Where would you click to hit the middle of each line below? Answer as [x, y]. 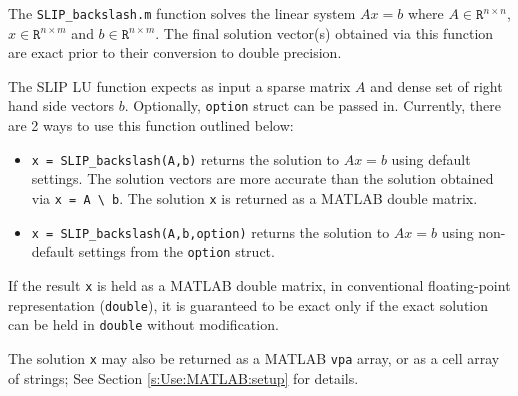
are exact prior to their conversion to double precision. [175, 52]
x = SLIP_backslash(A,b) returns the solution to [185, 158]
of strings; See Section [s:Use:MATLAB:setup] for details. [183, 377]
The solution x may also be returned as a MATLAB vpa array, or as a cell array [254, 357]
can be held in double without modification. [143, 324]
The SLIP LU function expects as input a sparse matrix [179, 85]
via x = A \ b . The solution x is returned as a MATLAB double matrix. [254, 197]
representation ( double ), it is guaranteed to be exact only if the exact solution [248, 304]
